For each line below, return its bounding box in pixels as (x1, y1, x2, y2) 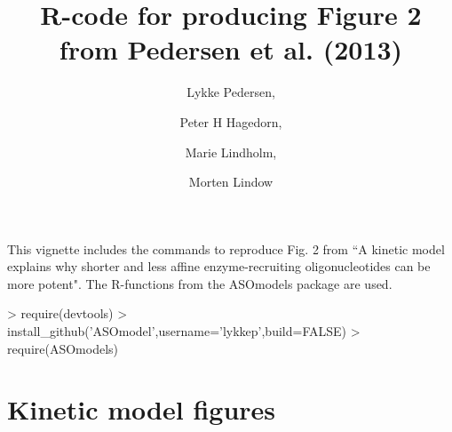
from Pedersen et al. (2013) (59, 31, 403, 68)
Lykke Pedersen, (186, 83, 275, 101)
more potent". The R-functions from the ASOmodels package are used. (7, 274, 393, 292)
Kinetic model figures (7, 391, 276, 428)
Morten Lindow (188, 172, 274, 191)
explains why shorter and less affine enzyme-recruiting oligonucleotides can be (7, 257, 431, 276)
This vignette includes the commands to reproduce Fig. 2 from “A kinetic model (7, 239, 445, 258)
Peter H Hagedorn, (179, 112, 282, 131)
